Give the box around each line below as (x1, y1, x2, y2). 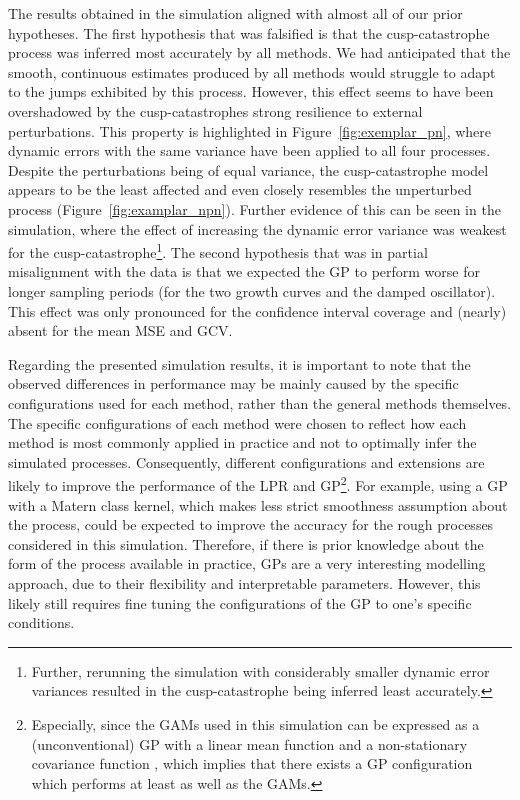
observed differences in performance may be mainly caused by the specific (8, 373, 459, 394)
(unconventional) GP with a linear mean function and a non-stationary (31, 733, 468, 754)
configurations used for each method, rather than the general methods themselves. (8, 392, 512, 413)
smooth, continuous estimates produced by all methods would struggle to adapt (8, 61, 496, 82)
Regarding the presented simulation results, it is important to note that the (8, 353, 471, 374)
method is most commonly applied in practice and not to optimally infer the (8, 432, 477, 453)
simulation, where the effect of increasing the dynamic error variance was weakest (8, 218, 507, 239)
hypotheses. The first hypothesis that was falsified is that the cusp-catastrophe (8, 22, 490, 43)
